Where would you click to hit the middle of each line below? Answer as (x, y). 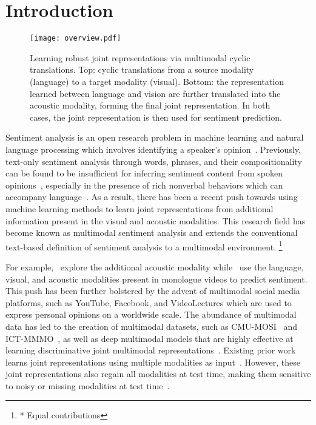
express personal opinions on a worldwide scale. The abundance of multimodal (151, 314)
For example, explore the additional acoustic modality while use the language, (155, 266)
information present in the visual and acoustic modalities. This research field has (156, 220)
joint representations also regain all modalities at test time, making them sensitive (158, 374)
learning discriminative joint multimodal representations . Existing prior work (151, 350)
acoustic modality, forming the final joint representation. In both (150, 105)
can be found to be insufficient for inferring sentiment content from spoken (144, 173)
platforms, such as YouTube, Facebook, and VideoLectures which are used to (149, 302)
